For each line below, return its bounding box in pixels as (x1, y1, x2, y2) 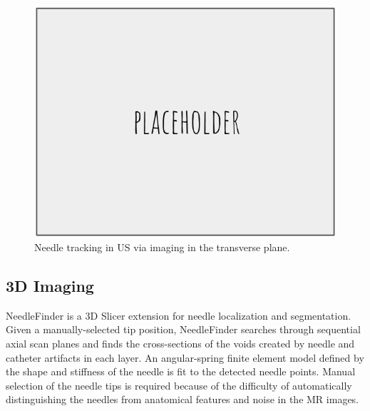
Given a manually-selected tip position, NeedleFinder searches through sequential (6, 322, 361, 337)
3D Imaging (6, 275, 94, 296)
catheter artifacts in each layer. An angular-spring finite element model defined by (6, 350, 364, 365)
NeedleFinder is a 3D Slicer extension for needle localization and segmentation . (6, 308, 351, 323)
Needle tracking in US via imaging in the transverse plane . (34, 240, 290, 255)
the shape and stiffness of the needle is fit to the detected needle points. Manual (6, 364, 356, 379)
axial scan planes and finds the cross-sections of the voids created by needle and (6, 336, 355, 350)
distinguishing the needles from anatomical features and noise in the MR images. (6, 392, 359, 407)
